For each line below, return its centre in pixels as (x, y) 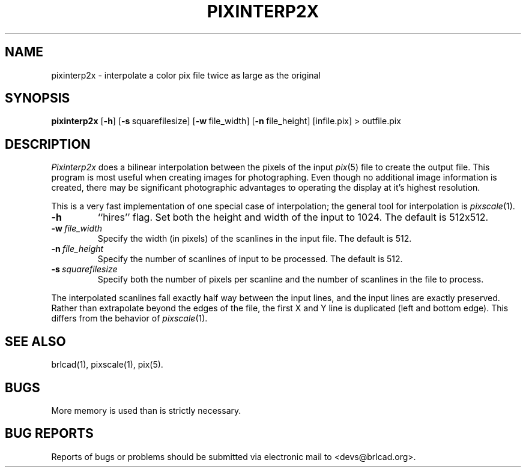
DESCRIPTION (48, 144)
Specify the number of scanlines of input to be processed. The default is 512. (250, 259)
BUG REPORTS (49, 434)
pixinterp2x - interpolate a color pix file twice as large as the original (186, 75)
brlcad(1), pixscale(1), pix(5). (107, 365)
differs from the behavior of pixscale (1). (129, 318)
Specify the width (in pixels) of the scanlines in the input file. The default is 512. (255, 239)
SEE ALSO (35, 341)
